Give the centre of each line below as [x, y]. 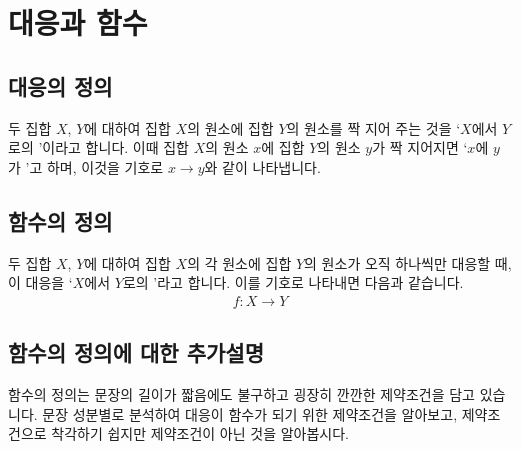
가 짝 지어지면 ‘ [420, 147]
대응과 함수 [78, 22]
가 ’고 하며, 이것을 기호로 [86, 166]
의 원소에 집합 [230, 127]
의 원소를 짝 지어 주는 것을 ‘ [373, 127]
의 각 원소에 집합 [239, 262]
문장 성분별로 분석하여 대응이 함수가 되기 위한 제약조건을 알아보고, [250, 413]
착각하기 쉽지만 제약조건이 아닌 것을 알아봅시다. [200, 433]
